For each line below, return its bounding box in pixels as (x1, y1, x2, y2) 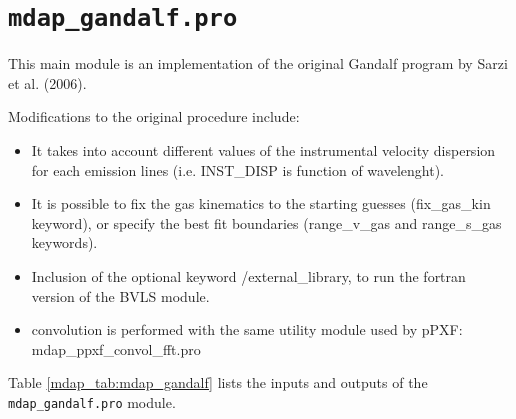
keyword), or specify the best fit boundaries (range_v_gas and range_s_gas (31, 212, 502, 233)
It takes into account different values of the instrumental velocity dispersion (31, 140, 496, 161)
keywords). (31, 232, 98, 253)
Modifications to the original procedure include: (8, 106, 300, 127)
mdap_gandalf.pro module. (8, 391, 176, 412)
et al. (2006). (8, 72, 87, 93)
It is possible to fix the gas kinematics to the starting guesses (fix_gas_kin (31, 193, 491, 214)
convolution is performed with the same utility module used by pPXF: (31, 319, 463, 340)
